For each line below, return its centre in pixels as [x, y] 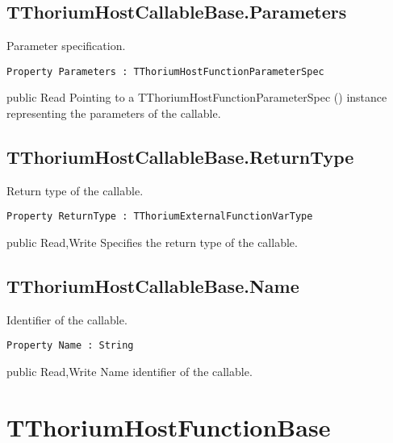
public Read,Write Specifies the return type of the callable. [152, 242]
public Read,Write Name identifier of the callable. [130, 372]
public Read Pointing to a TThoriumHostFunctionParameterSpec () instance [197, 97]
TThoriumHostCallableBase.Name [153, 286]
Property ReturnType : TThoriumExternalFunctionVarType [160, 217]
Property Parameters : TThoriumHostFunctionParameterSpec [165, 71]
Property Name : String [70, 346]
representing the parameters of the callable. [114, 113]
